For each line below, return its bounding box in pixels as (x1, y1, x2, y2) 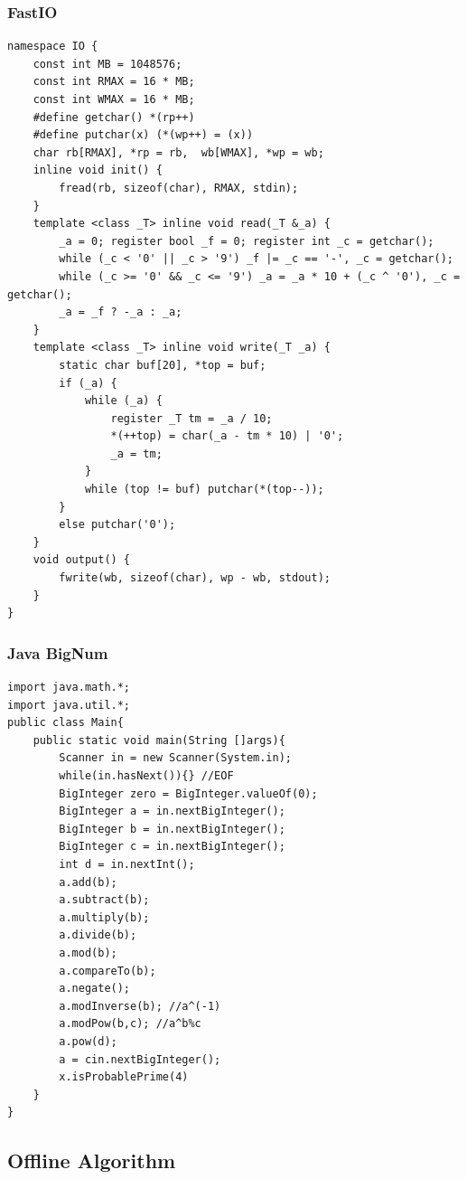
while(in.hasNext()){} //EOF (59, 769, 234, 782)
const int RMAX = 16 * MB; (33, 75, 195, 89)
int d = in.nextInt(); (59, 857, 195, 871)
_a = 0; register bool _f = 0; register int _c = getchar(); (59, 234, 434, 248)
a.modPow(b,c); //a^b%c (59, 1017, 201, 1031)
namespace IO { (7, 40, 98, 53)
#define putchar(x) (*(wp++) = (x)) (33, 128, 254, 142)
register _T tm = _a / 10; (110, 411, 273, 425)
